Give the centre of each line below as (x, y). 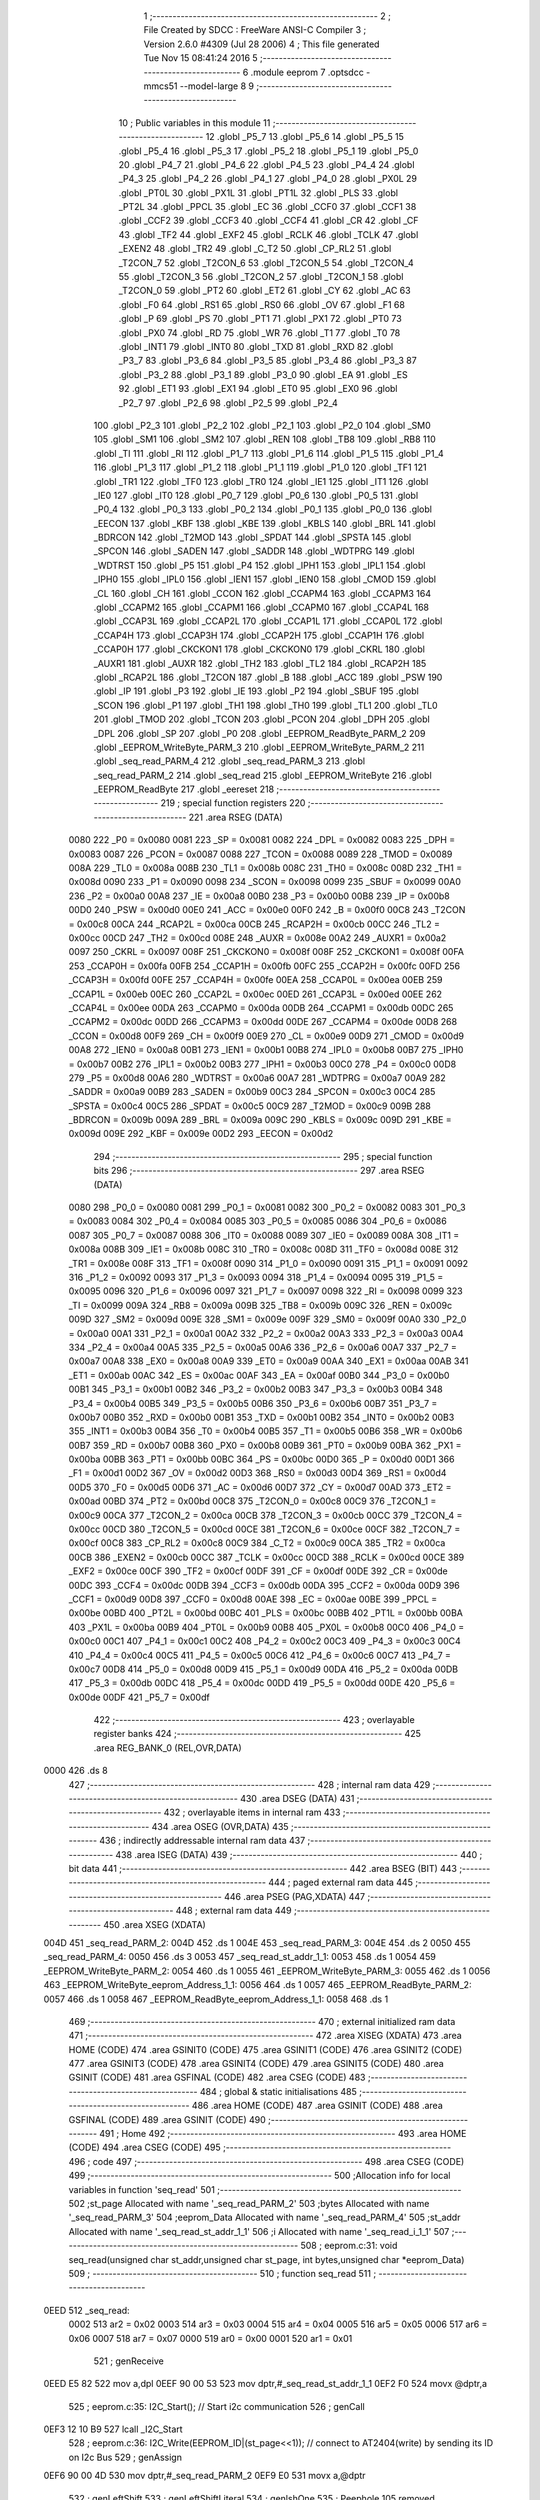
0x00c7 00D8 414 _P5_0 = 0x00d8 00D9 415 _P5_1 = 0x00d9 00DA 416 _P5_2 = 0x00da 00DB (263, 1669)
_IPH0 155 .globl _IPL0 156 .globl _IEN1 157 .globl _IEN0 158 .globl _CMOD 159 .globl (265, 579)
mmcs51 (160, 86)
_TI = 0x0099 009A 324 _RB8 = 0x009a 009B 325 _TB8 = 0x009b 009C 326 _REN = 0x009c (260, 1305)
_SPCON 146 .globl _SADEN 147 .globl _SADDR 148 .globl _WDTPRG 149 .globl (254, 551)
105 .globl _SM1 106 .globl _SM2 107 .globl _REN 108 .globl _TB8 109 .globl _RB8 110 (264, 439)
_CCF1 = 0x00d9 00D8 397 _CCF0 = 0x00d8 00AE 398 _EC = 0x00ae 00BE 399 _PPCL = (253, 1599)
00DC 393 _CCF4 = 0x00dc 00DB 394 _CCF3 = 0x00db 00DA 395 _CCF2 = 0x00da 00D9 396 (264, 1585)
